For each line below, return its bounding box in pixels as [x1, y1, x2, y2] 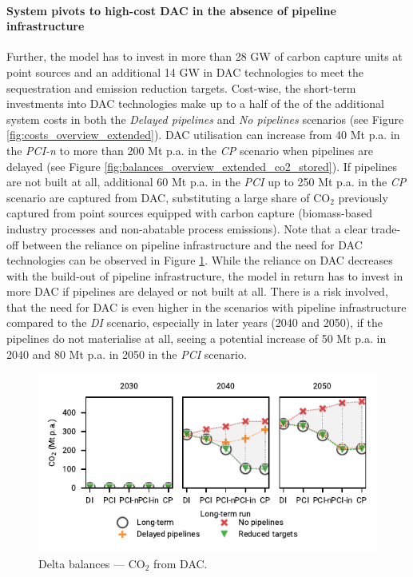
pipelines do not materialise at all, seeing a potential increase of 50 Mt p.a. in [6, 330, 387, 347]
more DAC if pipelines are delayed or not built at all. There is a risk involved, [6, 283, 388, 300]
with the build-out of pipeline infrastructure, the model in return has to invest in [6, 267, 403, 284]
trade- [371, 220, 401, 237]
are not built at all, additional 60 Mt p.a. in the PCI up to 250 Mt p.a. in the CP [6, 173, 407, 190]
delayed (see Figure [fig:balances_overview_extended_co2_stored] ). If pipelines [6, 157, 398, 174]
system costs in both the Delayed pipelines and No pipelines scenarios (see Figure [6, 110, 404, 127]
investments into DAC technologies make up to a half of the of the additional [6, 95, 384, 112]
